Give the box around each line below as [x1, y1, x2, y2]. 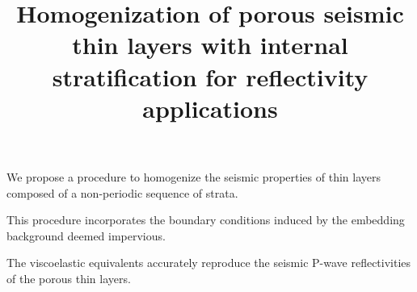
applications [142, 91, 278, 124]
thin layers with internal [72, 28, 348, 61]
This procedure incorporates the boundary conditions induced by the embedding [6, 211, 405, 228]
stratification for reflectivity [52, 60, 369, 93]
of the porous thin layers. [6, 269, 131, 286]
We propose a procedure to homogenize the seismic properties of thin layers [6, 168, 381, 185]
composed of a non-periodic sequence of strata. [6, 184, 238, 201]
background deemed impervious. [6, 227, 166, 244]
